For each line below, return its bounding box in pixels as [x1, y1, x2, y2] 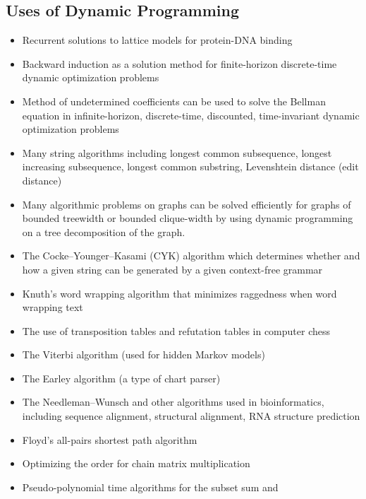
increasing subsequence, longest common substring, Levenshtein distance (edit [22, 159, 359, 174]
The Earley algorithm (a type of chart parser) [22, 370, 221, 385]
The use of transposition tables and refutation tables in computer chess [22, 323, 331, 338]
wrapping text [22, 300, 83, 315]
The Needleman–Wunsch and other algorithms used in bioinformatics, [22, 394, 324, 409]
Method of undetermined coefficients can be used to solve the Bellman [22, 93, 326, 108]
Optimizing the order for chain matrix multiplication [22, 456, 250, 471]
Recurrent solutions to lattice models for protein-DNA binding [22, 33, 293, 47]
